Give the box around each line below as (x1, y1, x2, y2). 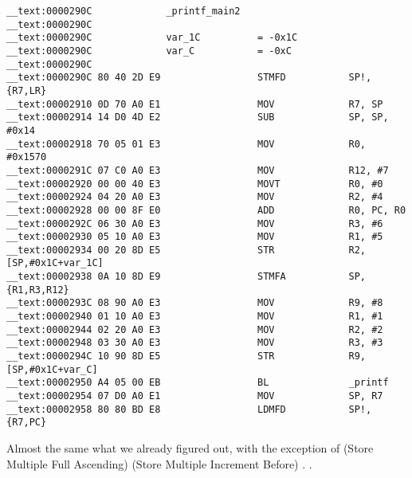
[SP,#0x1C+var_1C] (6, 257, 104, 269)
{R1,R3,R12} (6, 284, 69, 296)
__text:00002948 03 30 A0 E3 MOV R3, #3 (6, 337, 383, 349)
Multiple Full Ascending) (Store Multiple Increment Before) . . (6, 455, 312, 472)
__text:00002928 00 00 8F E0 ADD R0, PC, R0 (6, 204, 406, 216)
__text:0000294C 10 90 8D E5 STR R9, (6, 351, 367, 362)
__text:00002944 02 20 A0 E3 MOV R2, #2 (6, 323, 383, 335)
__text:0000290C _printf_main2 (6, 6, 241, 17)
